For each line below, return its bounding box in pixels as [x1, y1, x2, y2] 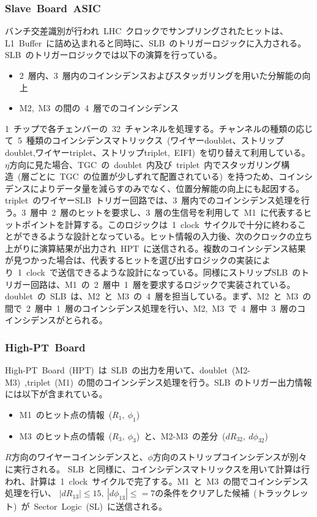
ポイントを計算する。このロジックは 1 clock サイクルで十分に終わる [21, 218, 298, 230]
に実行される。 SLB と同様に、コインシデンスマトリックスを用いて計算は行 [5, 463, 310, 475]
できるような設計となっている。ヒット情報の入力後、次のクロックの [21, 230, 296, 243]
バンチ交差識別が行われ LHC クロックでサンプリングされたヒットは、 [5, 24, 288, 37]
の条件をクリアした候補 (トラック [155, 486, 291, 499]
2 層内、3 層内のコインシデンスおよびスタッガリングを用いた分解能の [19, 69, 302, 81]
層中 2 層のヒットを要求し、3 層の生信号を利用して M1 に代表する [30, 205, 304, 218]
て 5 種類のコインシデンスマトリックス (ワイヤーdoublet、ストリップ [5, 134, 284, 147]
